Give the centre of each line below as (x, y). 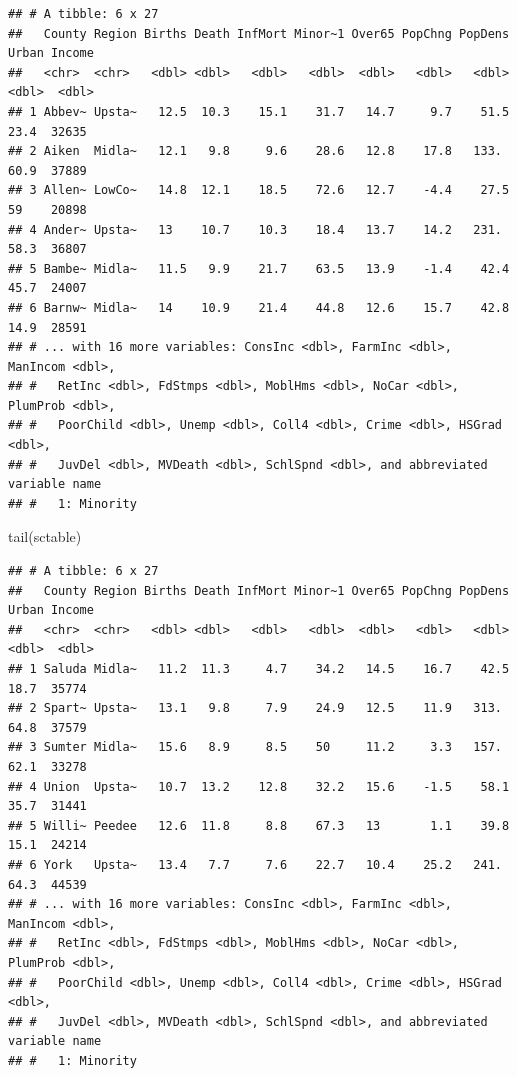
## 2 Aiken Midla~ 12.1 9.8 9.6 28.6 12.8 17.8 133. (255, 151)
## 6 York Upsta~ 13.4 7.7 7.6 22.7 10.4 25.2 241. (255, 864)
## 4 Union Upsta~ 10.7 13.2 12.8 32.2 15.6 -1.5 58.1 (259, 786)
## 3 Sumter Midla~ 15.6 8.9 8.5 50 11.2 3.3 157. (255, 747)
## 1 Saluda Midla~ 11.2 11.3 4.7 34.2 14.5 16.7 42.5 (259, 669)
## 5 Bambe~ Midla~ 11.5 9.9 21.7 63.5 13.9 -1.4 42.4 (259, 268)
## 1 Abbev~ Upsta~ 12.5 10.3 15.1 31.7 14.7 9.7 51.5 (259, 111)
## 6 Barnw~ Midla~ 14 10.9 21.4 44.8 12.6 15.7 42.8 (259, 307)
